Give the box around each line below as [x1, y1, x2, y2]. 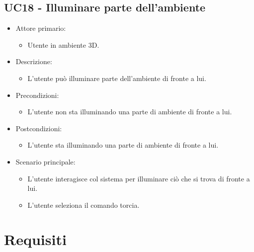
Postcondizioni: [15, 123, 62, 133]
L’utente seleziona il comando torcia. [27, 199, 140, 210]
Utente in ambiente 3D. [27, 39, 99, 50]
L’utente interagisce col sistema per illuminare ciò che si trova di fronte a [27, 173, 250, 183]
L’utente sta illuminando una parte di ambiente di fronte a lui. [27, 140, 219, 150]
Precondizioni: [15, 89, 59, 100]
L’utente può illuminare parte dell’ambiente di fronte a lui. [27, 73, 206, 83]
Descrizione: [15, 56, 52, 67]
